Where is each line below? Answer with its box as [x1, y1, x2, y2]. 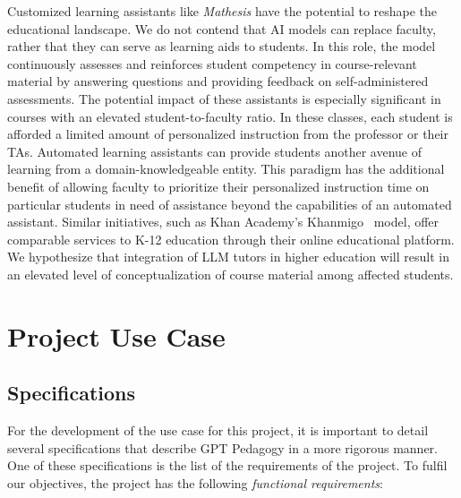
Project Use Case [7, 317, 226, 354]
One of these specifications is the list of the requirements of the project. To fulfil [7, 456, 448, 475]
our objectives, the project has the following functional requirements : [7, 473, 383, 492]
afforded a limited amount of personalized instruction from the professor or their [7, 124, 448, 143]
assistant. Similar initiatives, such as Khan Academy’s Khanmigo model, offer [7, 212, 440, 231]
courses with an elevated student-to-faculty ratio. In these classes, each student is [7, 107, 453, 125]
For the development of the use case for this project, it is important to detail [7, 421, 429, 440]
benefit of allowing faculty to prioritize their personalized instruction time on [7, 176, 430, 195]
